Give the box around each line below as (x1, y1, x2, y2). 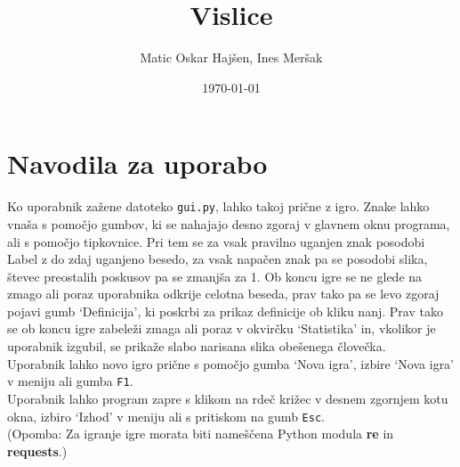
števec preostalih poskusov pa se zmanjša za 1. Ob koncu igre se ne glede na (7, 266, 423, 285)
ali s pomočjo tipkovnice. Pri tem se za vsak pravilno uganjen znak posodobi (7, 232, 425, 250)
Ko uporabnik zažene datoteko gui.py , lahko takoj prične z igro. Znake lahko (7, 197, 430, 216)
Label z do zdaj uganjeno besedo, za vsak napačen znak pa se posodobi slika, (7, 250, 428, 268)
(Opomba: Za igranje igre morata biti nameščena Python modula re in (7, 424, 394, 443)
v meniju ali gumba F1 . (7, 372, 133, 390)
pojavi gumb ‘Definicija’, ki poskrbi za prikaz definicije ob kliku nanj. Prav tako (7, 301, 443, 320)
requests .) (7, 441, 68, 460)
